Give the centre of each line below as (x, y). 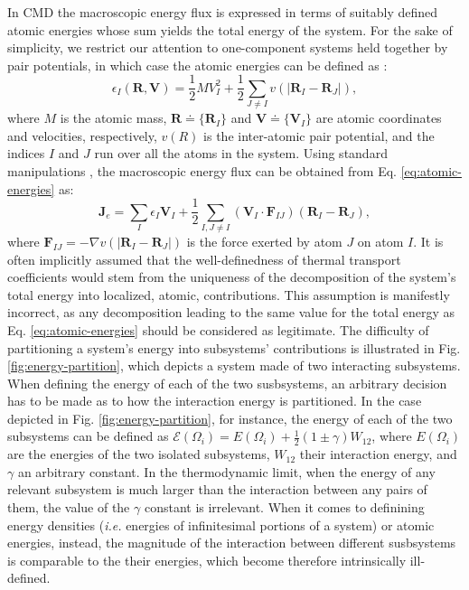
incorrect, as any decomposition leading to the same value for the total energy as (231, 312)
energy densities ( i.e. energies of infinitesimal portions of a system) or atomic (221, 524)
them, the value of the (69, 507)
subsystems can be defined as (88, 436)
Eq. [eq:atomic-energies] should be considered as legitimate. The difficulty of (218, 329)
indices (26, 153)
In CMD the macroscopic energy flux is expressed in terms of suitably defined (223, 12)
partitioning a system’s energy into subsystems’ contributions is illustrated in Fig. (234, 347)
